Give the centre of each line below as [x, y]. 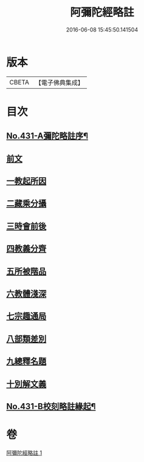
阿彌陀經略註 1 [24, 452]
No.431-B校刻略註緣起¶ [51, 406]
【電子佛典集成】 [59, 83]
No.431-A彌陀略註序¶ [47, 136]
